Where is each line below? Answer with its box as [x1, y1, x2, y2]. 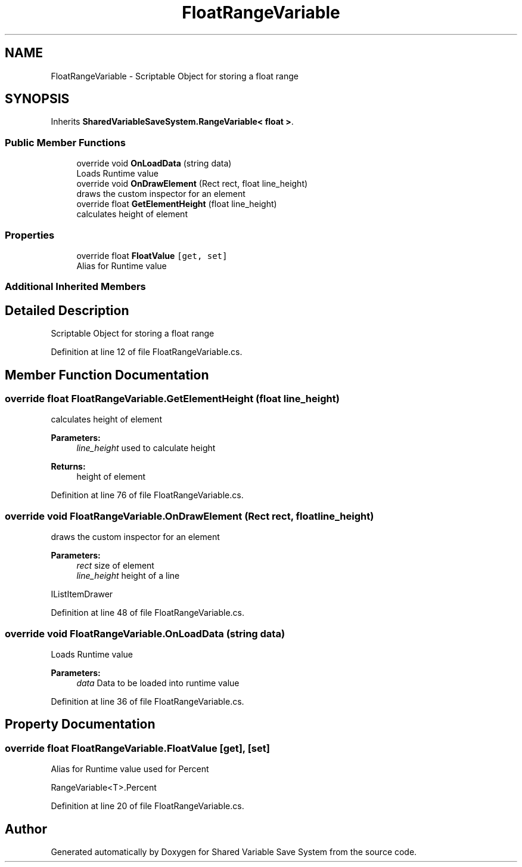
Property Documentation [5, 717, 156, 732]
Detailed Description [5, 303, 129, 318]
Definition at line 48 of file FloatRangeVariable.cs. [51, 607, 245, 618]
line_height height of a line [76, 570, 180, 581]
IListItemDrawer [51, 589, 113, 600]
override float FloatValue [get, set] [76, 250, 228, 261]
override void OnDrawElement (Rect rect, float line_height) [76, 178, 308, 189]
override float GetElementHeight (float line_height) [76, 199, 277, 209]
